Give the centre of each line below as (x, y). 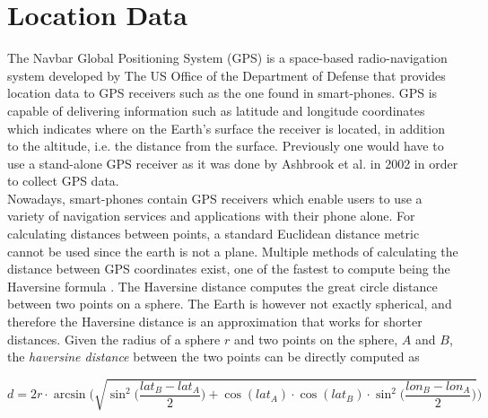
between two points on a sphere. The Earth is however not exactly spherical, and (230, 304)
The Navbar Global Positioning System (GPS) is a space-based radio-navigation (227, 58)
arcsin (70, 395)
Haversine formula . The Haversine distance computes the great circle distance (222, 286)
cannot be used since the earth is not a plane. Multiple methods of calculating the (233, 251)
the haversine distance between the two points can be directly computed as (213, 357)
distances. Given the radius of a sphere (114, 339)
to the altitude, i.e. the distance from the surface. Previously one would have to (226, 146)
